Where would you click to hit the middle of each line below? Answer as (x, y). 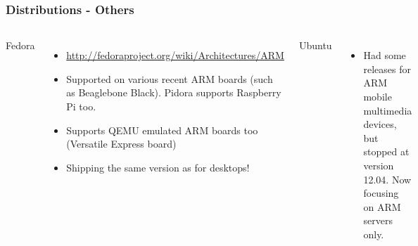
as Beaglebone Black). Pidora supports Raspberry (174, 92)
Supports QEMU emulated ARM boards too (162, 130)
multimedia (388, 110)
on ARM (382, 206)
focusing (381, 193)
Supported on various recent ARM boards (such (170, 78)
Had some (385, 55)
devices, (380, 124)
